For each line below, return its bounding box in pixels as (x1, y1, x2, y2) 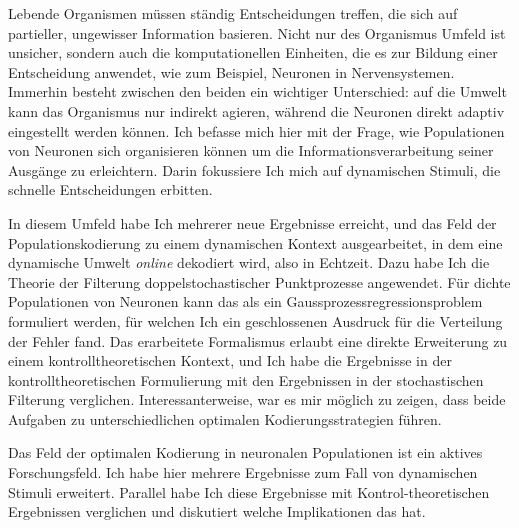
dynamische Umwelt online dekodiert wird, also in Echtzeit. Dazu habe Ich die (8, 252, 490, 273)
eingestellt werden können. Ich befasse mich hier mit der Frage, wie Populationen (8, 120, 505, 141)
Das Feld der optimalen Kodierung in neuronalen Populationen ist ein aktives (8, 442, 483, 463)
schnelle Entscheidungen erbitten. (8, 179, 213, 200)
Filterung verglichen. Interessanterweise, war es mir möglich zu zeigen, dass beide (8, 389, 506, 410)
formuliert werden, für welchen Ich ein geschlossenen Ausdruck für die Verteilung (8, 310, 503, 331)
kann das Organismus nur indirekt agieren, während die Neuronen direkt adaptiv (8, 100, 505, 121)
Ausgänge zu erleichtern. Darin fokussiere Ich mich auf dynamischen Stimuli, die (8, 159, 501, 180)
